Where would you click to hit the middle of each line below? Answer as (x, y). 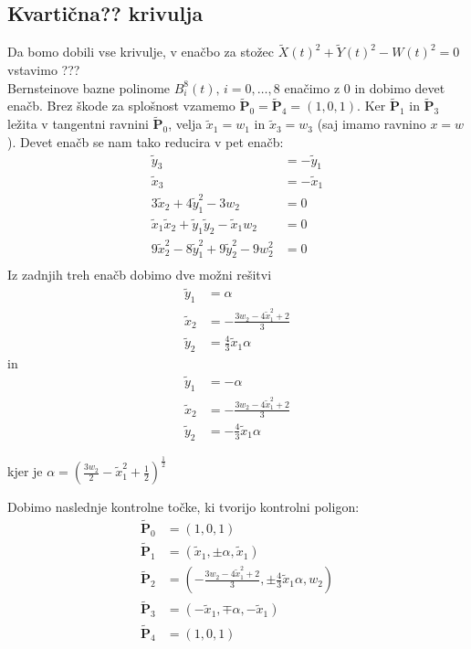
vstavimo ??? (44, 70)
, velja (185, 124)
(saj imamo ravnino (372, 124)
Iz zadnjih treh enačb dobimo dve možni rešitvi (140, 275)
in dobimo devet (400, 87)
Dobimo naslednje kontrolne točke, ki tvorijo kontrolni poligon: (183, 507)
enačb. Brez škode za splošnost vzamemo (121, 106)
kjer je (25, 471)
